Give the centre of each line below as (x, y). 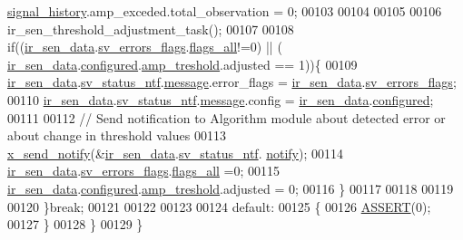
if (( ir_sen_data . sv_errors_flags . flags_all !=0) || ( (145, 47)
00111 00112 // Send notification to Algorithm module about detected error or (227, 117)
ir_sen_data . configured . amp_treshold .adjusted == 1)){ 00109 (182, 64)
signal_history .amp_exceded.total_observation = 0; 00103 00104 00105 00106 (225, 11)
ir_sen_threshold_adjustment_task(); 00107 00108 (151, 29)
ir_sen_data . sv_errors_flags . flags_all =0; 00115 (144, 171)
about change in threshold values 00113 (117, 135)
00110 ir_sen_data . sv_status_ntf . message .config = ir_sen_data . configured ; (221, 99)
